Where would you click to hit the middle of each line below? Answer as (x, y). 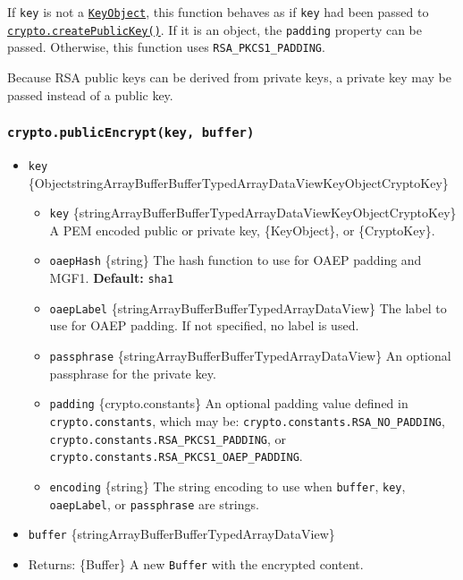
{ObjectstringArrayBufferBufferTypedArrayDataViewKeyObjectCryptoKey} (238, 182)
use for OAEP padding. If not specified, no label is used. (204, 325)
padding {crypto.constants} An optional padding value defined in (229, 403)
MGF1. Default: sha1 (112, 278)
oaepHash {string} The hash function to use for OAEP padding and (236, 260)
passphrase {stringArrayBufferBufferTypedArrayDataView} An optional (250, 355)
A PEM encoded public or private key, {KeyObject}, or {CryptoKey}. (242, 230)
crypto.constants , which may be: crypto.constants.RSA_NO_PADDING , (247, 420)
